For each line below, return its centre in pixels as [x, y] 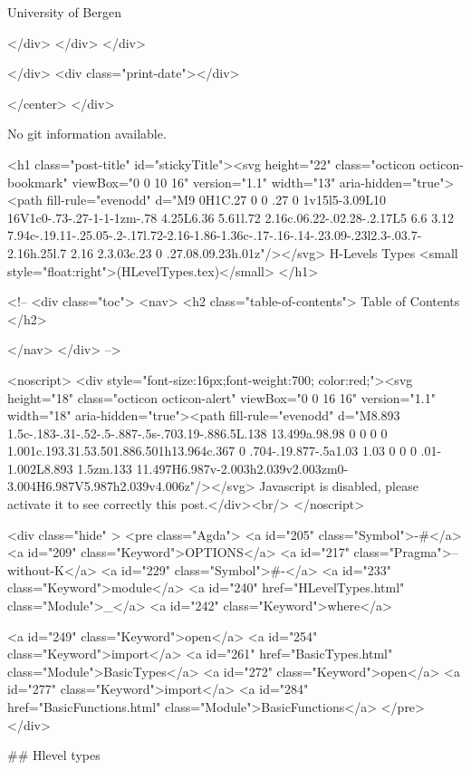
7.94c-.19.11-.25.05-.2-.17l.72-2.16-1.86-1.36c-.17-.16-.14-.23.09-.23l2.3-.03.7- [215, 235]
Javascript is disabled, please [339, 486]
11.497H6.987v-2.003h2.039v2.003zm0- [242, 468]
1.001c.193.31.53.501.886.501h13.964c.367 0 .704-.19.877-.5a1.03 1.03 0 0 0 [212, 451]
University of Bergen [64, 12]
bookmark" [38, 182]
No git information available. [87, 134]
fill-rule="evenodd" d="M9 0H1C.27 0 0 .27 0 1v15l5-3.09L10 [216, 200]
